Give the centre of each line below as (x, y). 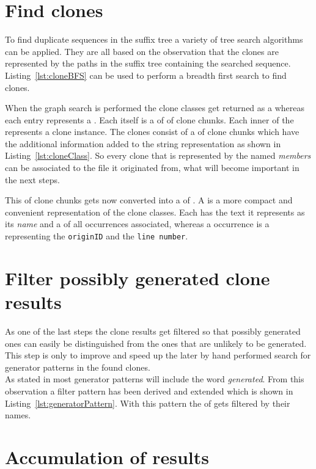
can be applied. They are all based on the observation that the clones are (142, 51)
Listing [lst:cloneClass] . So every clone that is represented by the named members (158, 155)
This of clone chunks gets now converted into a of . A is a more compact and (149, 200)
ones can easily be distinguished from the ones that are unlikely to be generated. (156, 343)
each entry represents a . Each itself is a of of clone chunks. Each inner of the (149, 119)
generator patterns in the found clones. (78, 367)
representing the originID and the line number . (97, 236)
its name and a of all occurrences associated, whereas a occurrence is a (137, 224)
